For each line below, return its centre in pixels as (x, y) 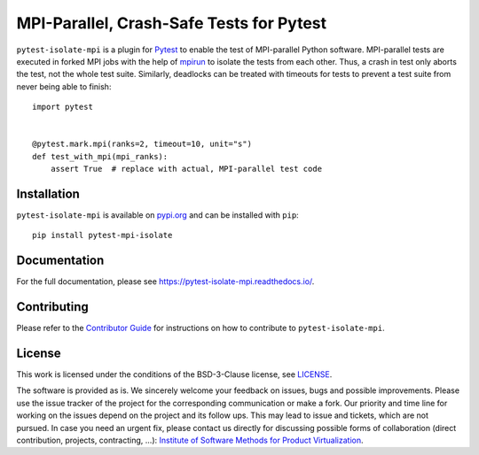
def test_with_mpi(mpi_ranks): (100, 156)
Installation (48, 193)
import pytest (63, 107)
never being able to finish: (64, 86)
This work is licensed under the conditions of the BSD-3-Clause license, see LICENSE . (174, 374)
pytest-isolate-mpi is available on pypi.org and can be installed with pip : (157, 215)
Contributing (52, 307)
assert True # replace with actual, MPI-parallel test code (186, 169)
